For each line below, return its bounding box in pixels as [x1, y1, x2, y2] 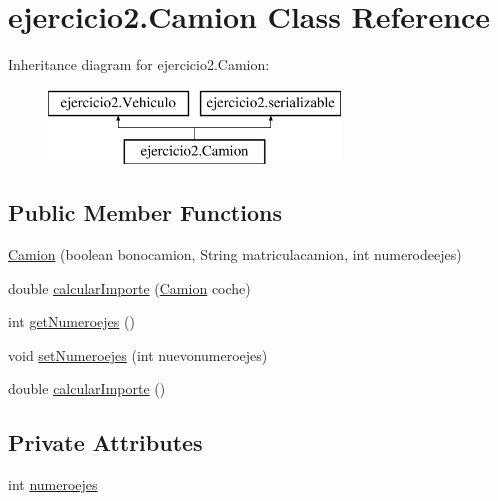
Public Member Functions [8, 197, 282, 228]
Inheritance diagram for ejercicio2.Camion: [8, 54, 270, 75]
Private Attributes [8, 427, 203, 458]
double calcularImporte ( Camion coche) [8, 277, 251, 298]
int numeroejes [8, 474, 98, 495]
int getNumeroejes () [8, 311, 135, 332]
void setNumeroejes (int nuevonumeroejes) [8, 344, 268, 365]
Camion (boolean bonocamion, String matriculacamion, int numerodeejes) [8, 244, 462, 265]
